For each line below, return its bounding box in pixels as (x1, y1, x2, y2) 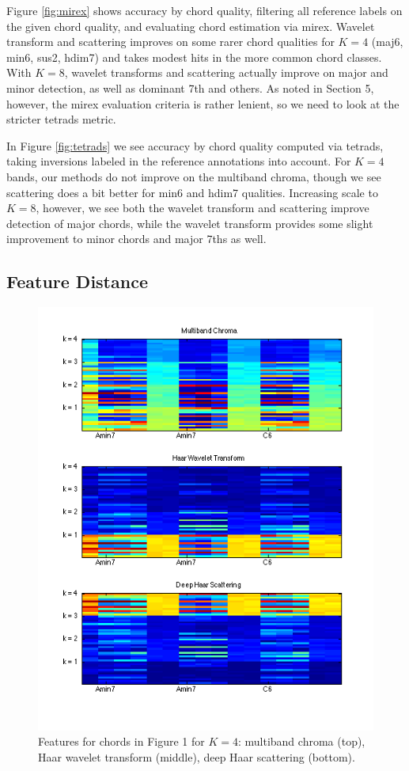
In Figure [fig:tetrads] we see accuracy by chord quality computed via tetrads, (6, 137, 384, 154)
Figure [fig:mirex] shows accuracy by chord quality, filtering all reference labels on (6, 2, 403, 18)
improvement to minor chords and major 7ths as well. (6, 230, 267, 247)
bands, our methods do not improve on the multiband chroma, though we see (6, 168, 381, 184)
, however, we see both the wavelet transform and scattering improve (36, 199, 369, 216)
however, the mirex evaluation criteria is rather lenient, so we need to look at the (6, 95, 400, 112)
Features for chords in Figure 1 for (38, 733, 205, 750)
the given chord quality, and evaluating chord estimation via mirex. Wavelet (6, 17, 375, 34)
